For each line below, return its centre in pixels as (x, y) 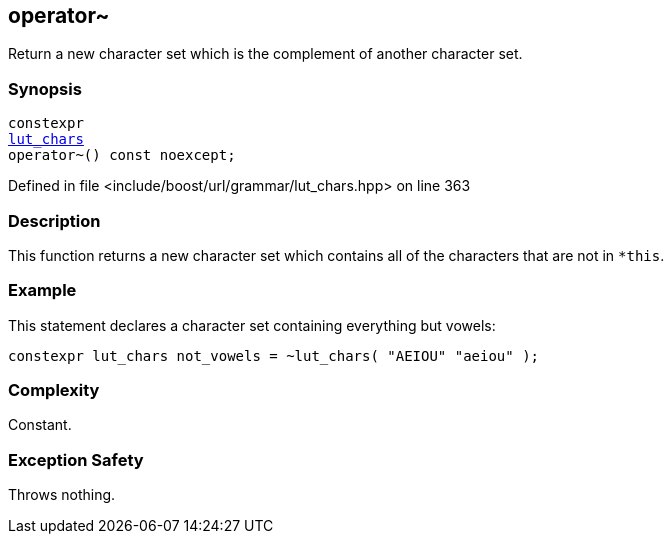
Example (42, 290)
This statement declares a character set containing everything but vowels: (252, 325)
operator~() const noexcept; (122, 155)
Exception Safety (76, 459)
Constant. (40, 425)
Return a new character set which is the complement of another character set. (265, 54)
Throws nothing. (62, 495)
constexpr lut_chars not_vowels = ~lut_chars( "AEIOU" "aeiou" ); (274, 355)
